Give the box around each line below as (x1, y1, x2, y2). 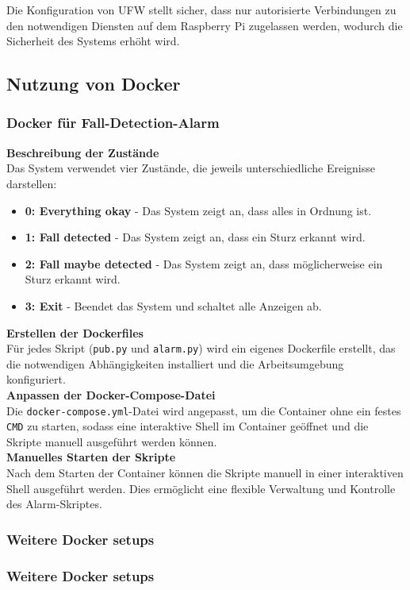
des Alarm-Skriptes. (6, 496, 102, 512)
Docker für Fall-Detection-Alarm (6, 113, 220, 133)
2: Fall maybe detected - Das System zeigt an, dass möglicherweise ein (25, 255, 383, 272)
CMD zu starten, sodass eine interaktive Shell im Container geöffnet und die (6, 418, 369, 434)
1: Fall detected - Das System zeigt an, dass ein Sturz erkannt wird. (25, 229, 366, 245)
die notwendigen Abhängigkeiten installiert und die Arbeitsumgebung (6, 355, 344, 372)
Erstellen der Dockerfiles (6, 324, 144, 341)
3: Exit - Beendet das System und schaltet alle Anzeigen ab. (25, 297, 322, 314)
